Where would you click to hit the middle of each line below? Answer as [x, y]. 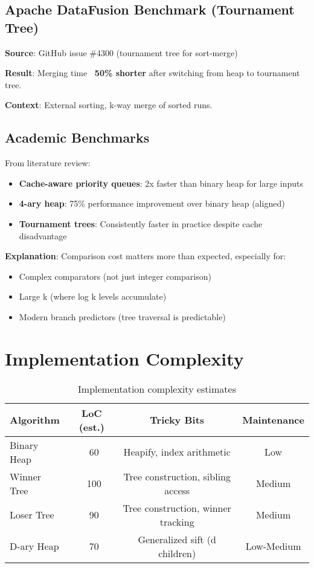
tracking [177, 521]
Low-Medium [273, 546]
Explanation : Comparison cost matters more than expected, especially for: [146, 256]
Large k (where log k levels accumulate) [93, 296]
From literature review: [48, 163]
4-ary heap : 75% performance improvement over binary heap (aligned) [152, 203]
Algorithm [35, 420]
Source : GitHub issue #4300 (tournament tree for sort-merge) [121, 52]
